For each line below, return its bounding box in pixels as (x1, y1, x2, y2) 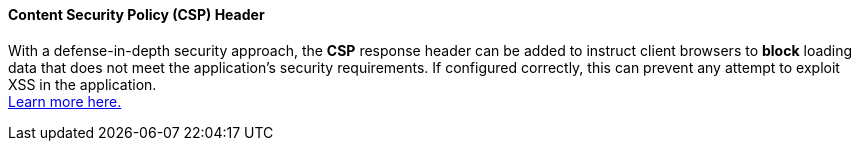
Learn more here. (8, 92, 122, 110)
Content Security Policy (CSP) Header (8, 6, 265, 23)
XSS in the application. (8, 75, 157, 93)
